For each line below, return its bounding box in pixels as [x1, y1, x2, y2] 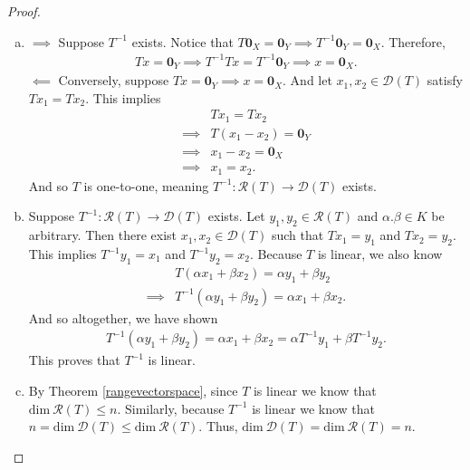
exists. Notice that [131, 32, 234, 51]
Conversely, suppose [58, 71, 169, 90]
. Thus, [198, 417, 238, 436]
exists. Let [207, 206, 265, 225]
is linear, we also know [317, 245, 443, 264]
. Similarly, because [117, 398, 225, 417]
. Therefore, [380, 32, 446, 51]
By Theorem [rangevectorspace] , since [28, 380, 238, 399]
